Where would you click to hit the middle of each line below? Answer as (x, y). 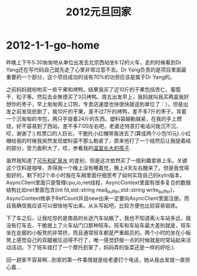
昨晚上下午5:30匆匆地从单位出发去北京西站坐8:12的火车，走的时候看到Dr (94, 62)
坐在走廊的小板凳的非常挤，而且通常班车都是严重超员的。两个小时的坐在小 (96, 233)
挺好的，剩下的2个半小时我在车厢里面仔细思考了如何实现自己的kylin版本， (96, 175)
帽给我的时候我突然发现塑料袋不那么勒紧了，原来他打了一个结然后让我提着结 (98, 141)
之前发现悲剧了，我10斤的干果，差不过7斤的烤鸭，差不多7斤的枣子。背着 (99, 111)
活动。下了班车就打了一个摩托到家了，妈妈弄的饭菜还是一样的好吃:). (93, 247)
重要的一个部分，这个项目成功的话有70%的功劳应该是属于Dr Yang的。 (91, 77)
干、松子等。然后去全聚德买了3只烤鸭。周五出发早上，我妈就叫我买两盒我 (95, 97)
